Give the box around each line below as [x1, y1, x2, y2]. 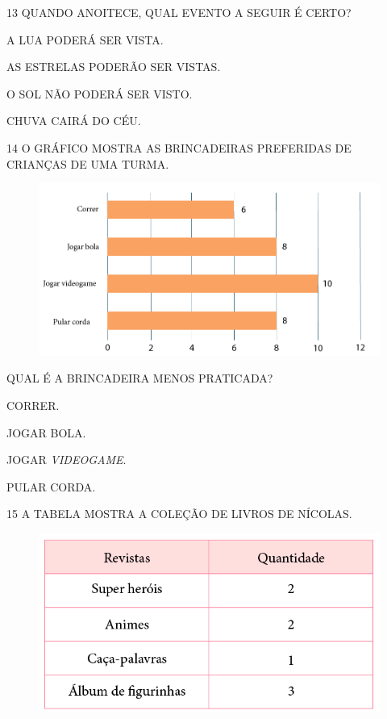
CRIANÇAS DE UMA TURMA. [6, 155, 169, 172]
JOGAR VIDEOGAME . [6, 451, 127, 468]
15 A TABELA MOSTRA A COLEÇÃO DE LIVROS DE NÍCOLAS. [6, 505, 352, 522]
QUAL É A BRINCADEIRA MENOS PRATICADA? [6, 370, 273, 387]
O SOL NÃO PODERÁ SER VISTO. [6, 85, 193, 102]
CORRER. [6, 396, 60, 413]
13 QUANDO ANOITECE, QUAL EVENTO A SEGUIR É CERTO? [6, 4, 352, 20]
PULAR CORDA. [6, 478, 96, 495]
